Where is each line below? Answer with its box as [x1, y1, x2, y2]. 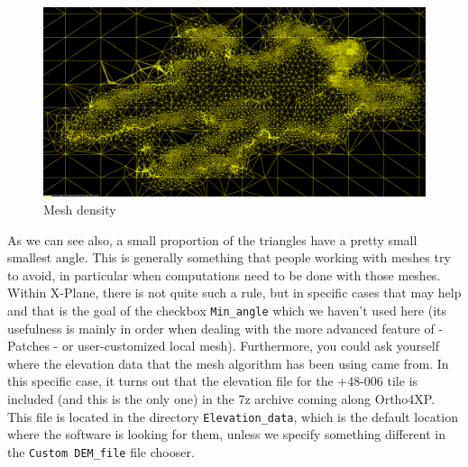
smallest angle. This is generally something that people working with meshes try [7, 248, 451, 267]
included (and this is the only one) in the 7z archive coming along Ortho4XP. [7, 389, 436, 407]
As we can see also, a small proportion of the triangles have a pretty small [7, 230, 418, 249]
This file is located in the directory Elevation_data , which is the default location [7, 407, 458, 426]
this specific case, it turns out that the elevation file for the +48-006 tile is [7, 371, 418, 390]
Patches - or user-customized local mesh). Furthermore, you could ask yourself [7, 336, 439, 355]
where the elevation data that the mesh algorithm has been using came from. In [7, 353, 449, 372]
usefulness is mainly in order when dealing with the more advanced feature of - [7, 318, 444, 337]
